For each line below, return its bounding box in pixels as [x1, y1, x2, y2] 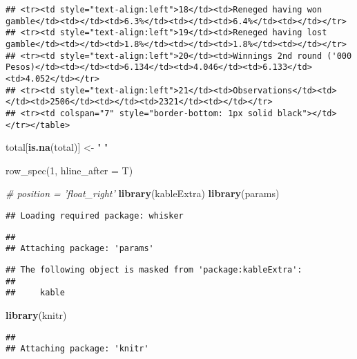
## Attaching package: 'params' [6, 243, 154, 254]
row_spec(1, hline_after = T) [6, 163, 133, 177]
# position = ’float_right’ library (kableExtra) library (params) [6, 186, 280, 201]
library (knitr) [6, 307, 67, 322]
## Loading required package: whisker [6, 211, 184, 221]
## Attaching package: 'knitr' [6, 344, 149, 354]
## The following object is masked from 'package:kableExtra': [6, 264, 302, 275]
